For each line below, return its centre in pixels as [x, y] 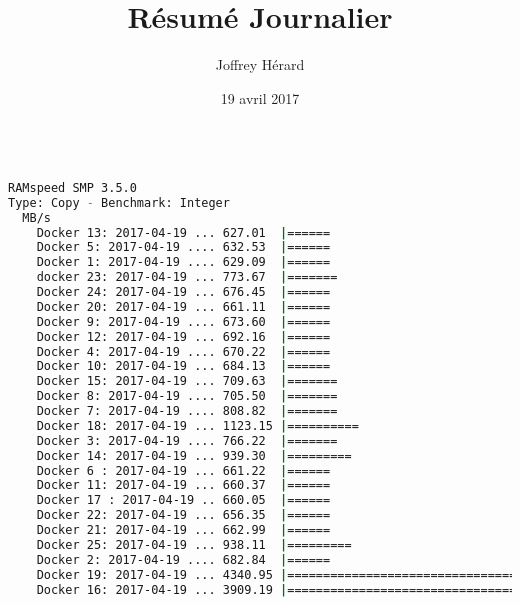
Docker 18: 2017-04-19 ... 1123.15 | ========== [197, 425]
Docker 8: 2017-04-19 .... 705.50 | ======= [187, 396]
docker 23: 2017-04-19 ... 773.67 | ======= [187, 277]
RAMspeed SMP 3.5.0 [72, 187]
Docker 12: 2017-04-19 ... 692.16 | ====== [183, 336]
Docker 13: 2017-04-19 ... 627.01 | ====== [183, 232]
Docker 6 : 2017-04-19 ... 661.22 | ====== [183, 470]
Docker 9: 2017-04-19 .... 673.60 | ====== [183, 321]
